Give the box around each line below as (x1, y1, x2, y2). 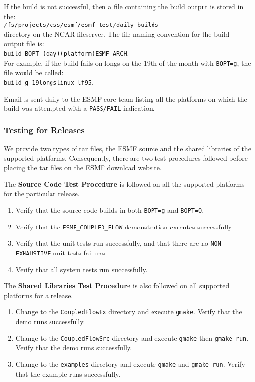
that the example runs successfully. (15, 368, 121, 379)
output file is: (4, 38, 44, 49)
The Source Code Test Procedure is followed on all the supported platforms (4, 178, 245, 189)
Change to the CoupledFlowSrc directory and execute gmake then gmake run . (15, 332, 249, 343)
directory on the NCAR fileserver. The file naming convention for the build (4, 28, 229, 39)
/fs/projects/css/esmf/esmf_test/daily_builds (4, 22, 158, 29)
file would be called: (4, 67, 64, 77)
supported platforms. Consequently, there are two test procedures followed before (4, 153, 248, 163)
